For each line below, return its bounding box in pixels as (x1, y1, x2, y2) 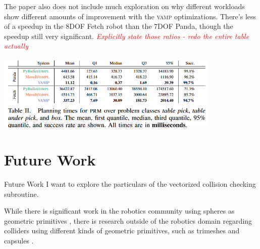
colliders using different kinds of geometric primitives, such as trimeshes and (4, 225, 240, 236)
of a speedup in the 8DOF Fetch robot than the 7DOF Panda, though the (4, 21, 233, 31)
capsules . (4, 235, 34, 246)
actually (4, 40, 28, 51)
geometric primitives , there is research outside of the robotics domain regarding (4, 215, 252, 226)
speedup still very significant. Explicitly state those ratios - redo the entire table (4, 30, 249, 41)
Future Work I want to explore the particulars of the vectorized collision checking (4, 179, 256, 189)
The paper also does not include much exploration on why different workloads (4, 1, 245, 11)
